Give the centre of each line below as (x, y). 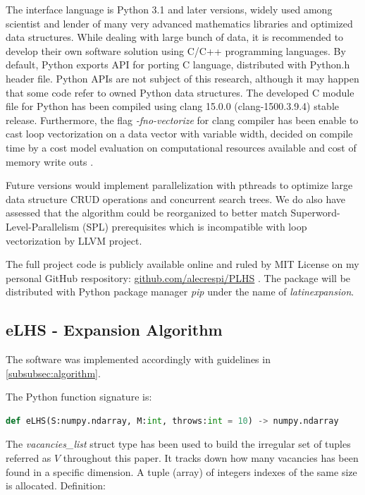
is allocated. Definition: (56, 485)
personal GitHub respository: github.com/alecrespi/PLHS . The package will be (178, 277)
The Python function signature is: (79, 397)
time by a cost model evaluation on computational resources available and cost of (181, 147)
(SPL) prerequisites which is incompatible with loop (194, 226)
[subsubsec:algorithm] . (53, 373)
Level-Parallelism (43, 226)
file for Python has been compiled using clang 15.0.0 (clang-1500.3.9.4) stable (172, 106)
